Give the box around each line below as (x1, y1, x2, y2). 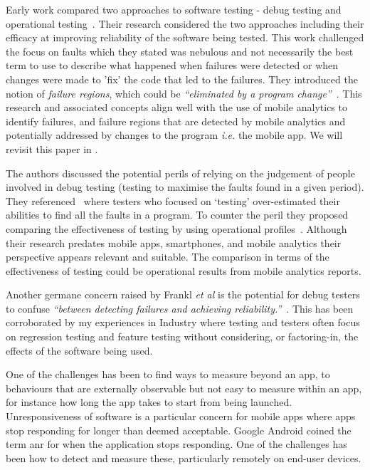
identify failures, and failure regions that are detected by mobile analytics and (6, 113, 346, 128)
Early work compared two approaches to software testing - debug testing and (6, 2, 342, 16)
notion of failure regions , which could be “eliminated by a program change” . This (6, 85, 362, 100)
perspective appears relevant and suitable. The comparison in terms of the (6, 249, 329, 264)
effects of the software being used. (6, 343, 153, 357)
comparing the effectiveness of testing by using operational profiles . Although (6, 221, 347, 236)
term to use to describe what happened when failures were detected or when (6, 58, 339, 73)
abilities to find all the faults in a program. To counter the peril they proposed (6, 207, 349, 222)
